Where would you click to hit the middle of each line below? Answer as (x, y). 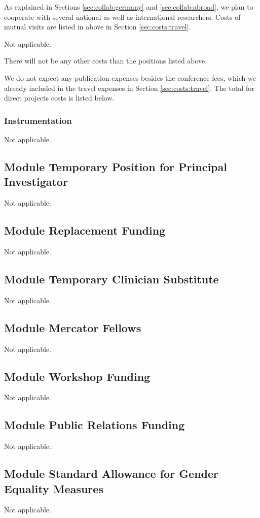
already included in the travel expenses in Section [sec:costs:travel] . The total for (129, 88)
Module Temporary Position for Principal (116, 166)
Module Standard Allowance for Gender (112, 474)
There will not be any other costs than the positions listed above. (106, 61)
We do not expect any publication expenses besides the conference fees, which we (130, 77)
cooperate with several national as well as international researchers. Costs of (122, 17)
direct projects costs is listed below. (59, 98)
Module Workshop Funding (77, 376)
